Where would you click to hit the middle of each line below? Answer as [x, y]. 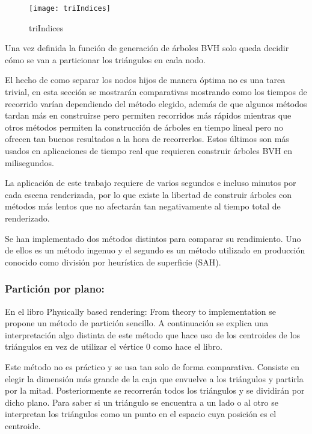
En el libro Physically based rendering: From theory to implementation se [140, 311]
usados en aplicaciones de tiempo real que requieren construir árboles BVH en [148, 150]
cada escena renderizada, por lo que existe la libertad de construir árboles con [148, 194]
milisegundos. [29, 162]
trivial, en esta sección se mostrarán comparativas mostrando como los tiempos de [156, 92]
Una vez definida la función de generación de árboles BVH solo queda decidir [147, 48]
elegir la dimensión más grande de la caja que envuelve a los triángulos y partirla [154, 378]
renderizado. [27, 218]
